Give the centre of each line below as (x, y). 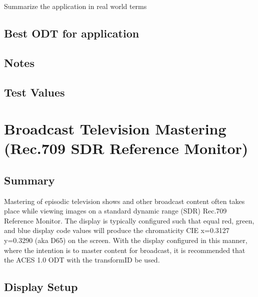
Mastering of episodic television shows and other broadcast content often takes (124, 201)
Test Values (34, 92)
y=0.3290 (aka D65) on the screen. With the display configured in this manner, (126, 240)
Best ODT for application (72, 33)
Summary (29, 180)
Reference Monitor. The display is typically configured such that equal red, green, (129, 220)
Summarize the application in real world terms (75, 6)
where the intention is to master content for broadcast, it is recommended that (125, 250)
